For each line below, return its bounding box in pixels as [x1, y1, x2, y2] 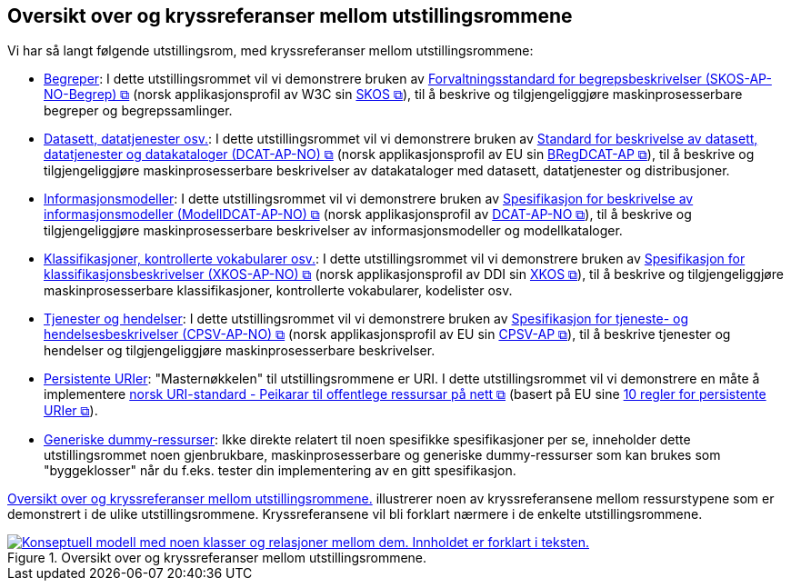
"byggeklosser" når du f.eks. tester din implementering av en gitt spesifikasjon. [44, 463, 516, 479]
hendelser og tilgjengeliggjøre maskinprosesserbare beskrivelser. [44, 343, 436, 359]
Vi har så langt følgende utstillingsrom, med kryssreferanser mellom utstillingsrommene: [7, 43, 534, 59]
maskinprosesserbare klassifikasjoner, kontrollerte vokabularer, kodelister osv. [44, 283, 513, 299]
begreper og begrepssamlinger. [44, 103, 233, 119]
